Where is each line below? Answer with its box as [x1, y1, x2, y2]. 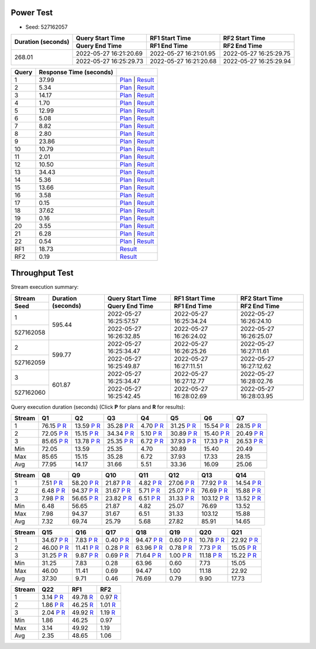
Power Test [11, 8, 53, 18]
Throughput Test [11, 268, 74, 278]
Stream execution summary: [11, 283, 79, 291]
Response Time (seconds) [39, 68, 114, 76]
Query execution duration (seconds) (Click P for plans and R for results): [11, 403, 186, 410]
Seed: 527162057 [25, 23, 68, 30]
